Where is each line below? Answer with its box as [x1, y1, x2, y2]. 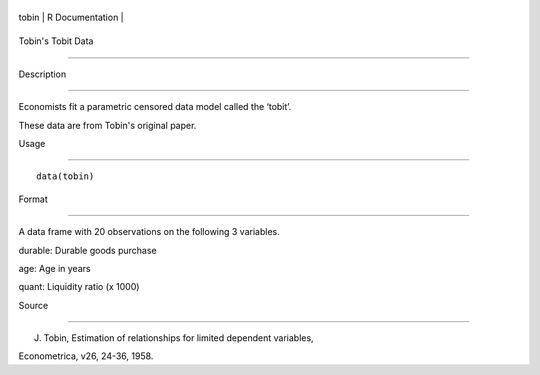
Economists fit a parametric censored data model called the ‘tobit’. [18, 101, 292, 113]
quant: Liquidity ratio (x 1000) [18, 281, 140, 293]
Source [18, 299, 49, 311]
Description [18, 68, 67, 80]
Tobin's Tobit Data [18, 35, 94, 47]
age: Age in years [18, 262, 91, 274]
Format [18, 193, 49, 205]
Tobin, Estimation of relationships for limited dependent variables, [43, 332, 314, 344]
